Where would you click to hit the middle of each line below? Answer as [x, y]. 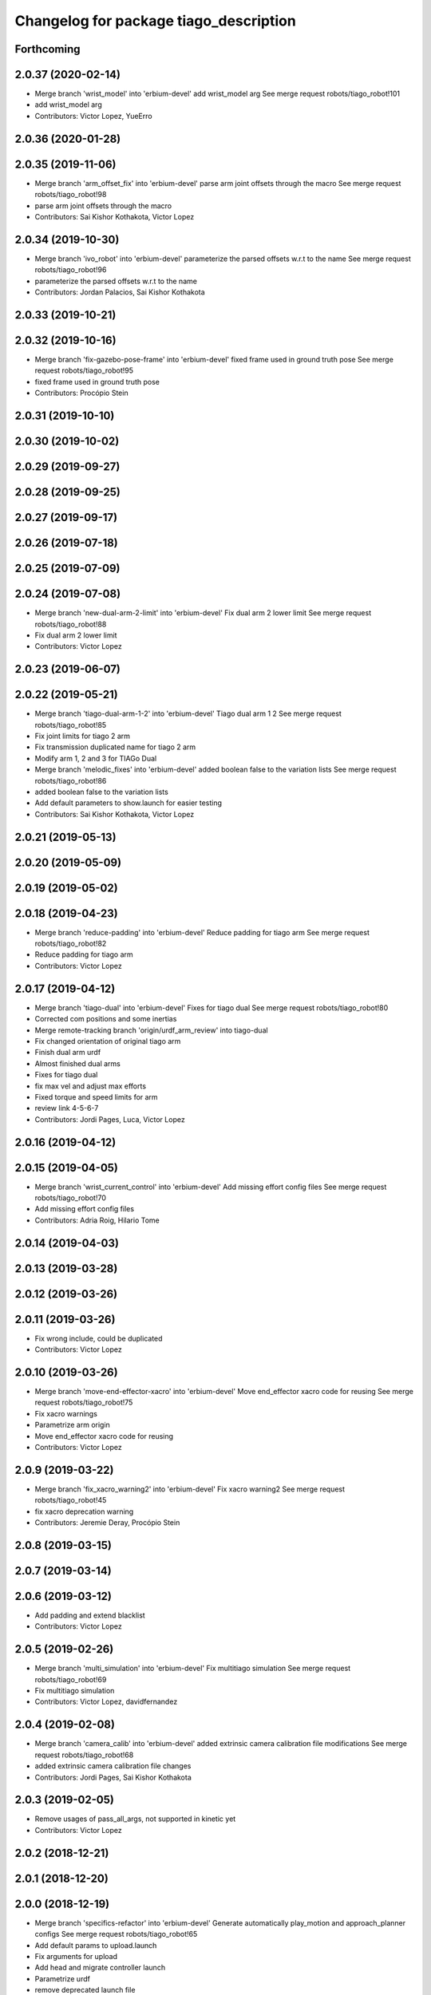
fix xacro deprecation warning [84, 1511]
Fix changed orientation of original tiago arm [108, 1041]
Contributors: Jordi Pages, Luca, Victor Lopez [110, 1119]
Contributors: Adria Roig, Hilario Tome [97, 1220]
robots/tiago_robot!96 [71, 270]
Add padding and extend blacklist [90, 1615]
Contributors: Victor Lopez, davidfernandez [106, 1702]
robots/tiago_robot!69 [71, 1679]
